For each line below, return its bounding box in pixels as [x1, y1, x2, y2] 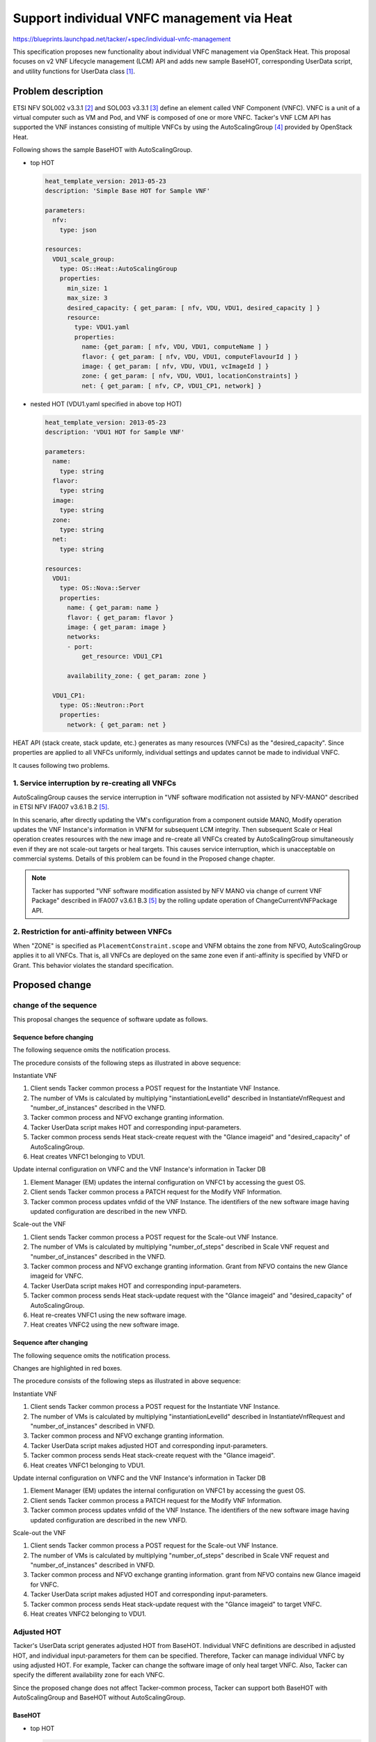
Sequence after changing [13, 1339, 88, 1347]
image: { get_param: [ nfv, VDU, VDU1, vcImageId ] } [81, 362, 269, 370]
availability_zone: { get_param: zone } [67, 672, 207, 679]
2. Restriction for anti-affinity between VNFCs [13, 927, 172, 936]
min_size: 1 [67, 284, 108, 292]
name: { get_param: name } [67, 603, 159, 612]
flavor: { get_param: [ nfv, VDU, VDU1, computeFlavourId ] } [81, 353, 299, 360]
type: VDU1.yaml [74, 323, 130, 331]
